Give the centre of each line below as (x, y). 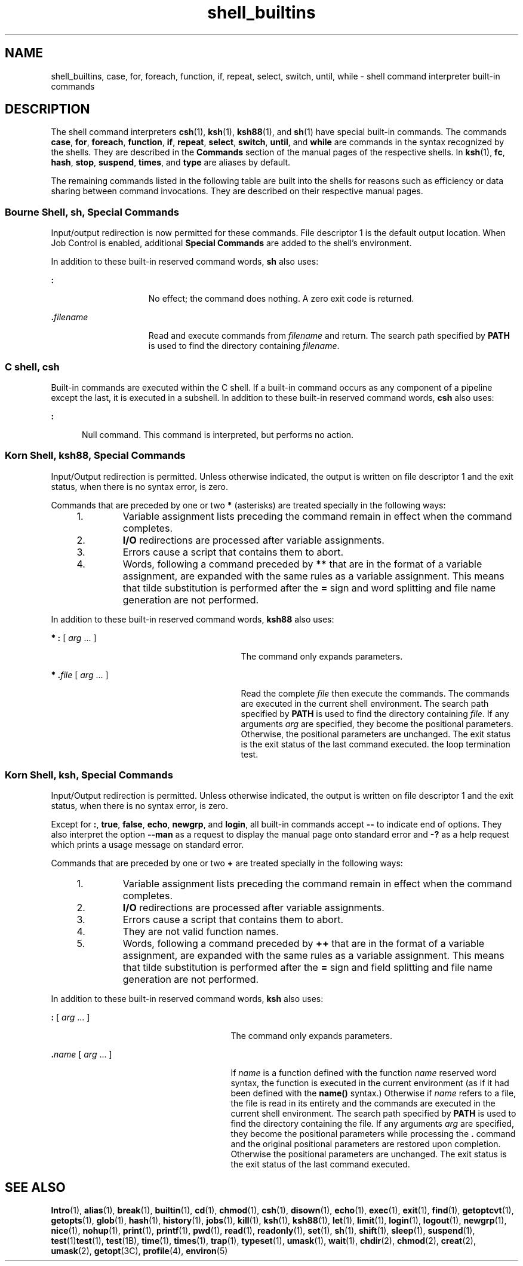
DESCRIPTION (47, 109)
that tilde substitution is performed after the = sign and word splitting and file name (309, 588)
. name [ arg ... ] (81, 1055)
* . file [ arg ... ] (80, 675)
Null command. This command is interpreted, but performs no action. (218, 434)
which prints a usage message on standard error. (147, 845)
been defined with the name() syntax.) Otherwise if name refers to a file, (373, 1093)
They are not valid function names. (201, 932)
